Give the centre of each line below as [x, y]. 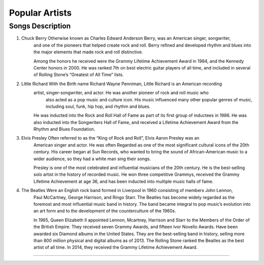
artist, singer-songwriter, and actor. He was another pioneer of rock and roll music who [121, 93]
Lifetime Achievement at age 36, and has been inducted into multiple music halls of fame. [123, 181]
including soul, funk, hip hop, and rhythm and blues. [98, 106]
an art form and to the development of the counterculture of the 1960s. [105, 211]
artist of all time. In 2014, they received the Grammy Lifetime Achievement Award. [115, 247]
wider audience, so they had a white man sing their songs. [92, 159]
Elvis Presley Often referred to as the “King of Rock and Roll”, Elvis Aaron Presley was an [110, 138]
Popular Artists [40, 13]
